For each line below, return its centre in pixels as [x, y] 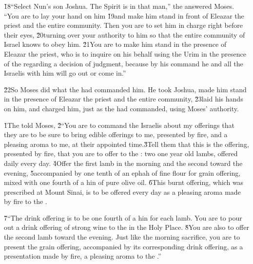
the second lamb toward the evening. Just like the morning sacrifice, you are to [122, 237]
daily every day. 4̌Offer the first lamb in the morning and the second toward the [123, 163]
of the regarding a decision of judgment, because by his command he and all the [124, 63]
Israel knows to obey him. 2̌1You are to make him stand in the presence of [115, 44]
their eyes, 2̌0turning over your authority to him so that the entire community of [125, 34]
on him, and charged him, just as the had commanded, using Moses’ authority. [121, 108]
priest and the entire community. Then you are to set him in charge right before [123, 25]
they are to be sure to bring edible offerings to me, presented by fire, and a [116, 134]
